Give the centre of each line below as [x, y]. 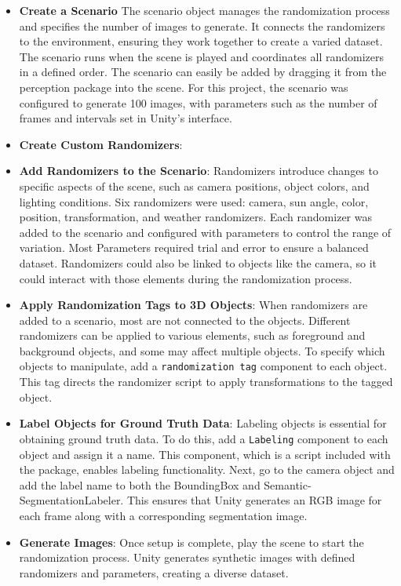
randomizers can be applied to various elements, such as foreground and [192, 335]
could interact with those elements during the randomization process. [186, 278]
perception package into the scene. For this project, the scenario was [184, 87]
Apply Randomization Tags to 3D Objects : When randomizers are [193, 305]
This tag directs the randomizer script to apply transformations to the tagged [206, 382]
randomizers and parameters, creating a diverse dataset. [154, 572]
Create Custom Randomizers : [101, 144]
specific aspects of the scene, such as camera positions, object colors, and [194, 186]
